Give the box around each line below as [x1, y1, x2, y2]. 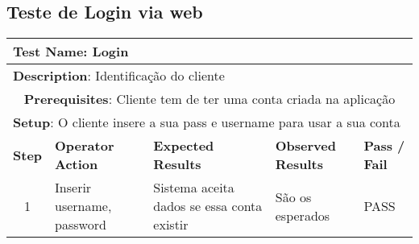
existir [153, 215, 189, 234]
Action [55, 155, 98, 174]
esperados [275, 205, 330, 225]
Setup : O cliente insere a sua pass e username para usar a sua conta [13, 113, 400, 132]
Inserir [55, 178, 92, 197]
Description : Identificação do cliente [13, 66, 225, 85]
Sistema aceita [153, 178, 234, 197]
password [55, 215, 106, 234]
